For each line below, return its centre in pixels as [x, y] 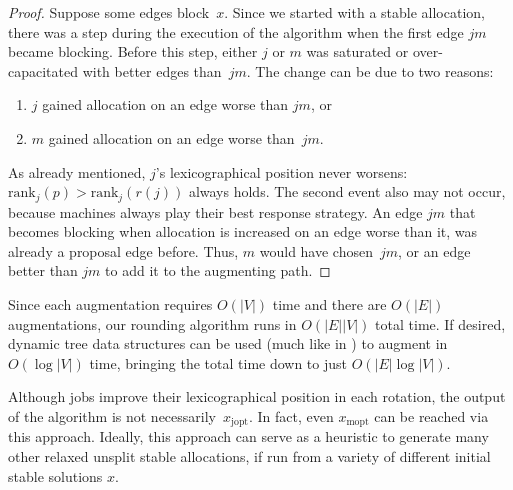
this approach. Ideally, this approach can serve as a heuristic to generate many [248, 436]
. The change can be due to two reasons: [370, 70]
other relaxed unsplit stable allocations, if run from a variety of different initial [249, 456]
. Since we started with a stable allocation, [354, 12]
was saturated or [357, 51]
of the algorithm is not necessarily [112, 415]
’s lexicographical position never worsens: [281, 171]
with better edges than [152, 70]
